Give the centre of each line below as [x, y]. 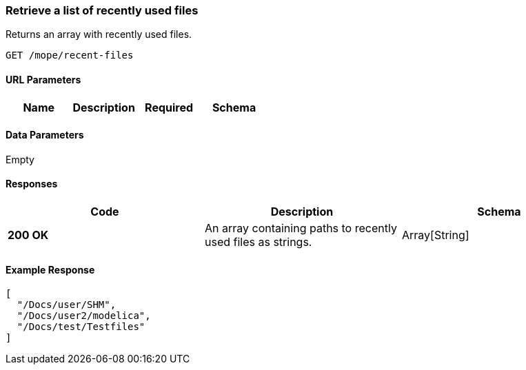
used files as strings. [258, 242]
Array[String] [435, 235]
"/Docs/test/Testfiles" [81, 327]
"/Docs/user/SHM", [67, 305]
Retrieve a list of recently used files [102, 10]
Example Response [50, 269]
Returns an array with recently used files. [99, 34]
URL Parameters [43, 79]
